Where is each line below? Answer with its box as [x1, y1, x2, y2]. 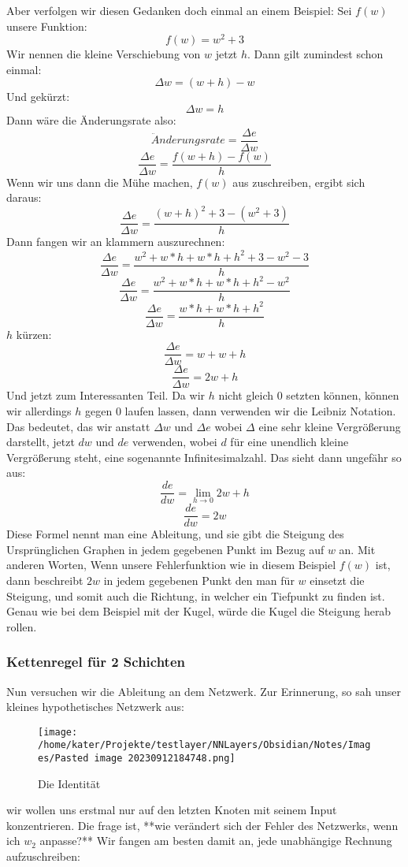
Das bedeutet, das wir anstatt [6, 418, 150, 434]
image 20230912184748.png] [94, 753, 236, 765]
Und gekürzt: [6, 88, 70, 105]
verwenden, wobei [132, 433, 217, 450]
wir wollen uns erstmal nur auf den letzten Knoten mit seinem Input [6, 802, 337, 818]
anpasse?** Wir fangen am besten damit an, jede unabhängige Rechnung [39, 832, 392, 849]
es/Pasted [38, 753, 89, 765]
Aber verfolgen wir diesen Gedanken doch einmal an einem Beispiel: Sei [6, 2, 352, 18]
